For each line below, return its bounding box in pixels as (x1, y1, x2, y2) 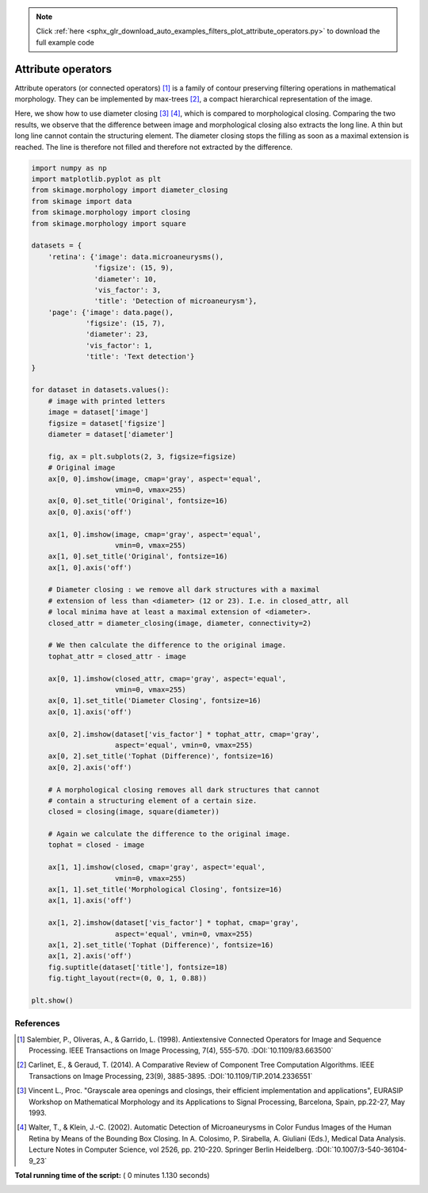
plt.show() (31, 995, 74, 1005)
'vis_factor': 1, (86, 341, 154, 350)
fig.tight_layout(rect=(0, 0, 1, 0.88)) (48, 974, 208, 983)
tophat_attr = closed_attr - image (48, 651, 186, 661)
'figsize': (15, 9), (94, 263, 174, 273)
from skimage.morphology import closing (31, 208, 190, 217)
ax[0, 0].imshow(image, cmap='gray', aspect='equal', (48, 474, 262, 483)
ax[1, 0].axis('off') (48, 563, 132, 572)
